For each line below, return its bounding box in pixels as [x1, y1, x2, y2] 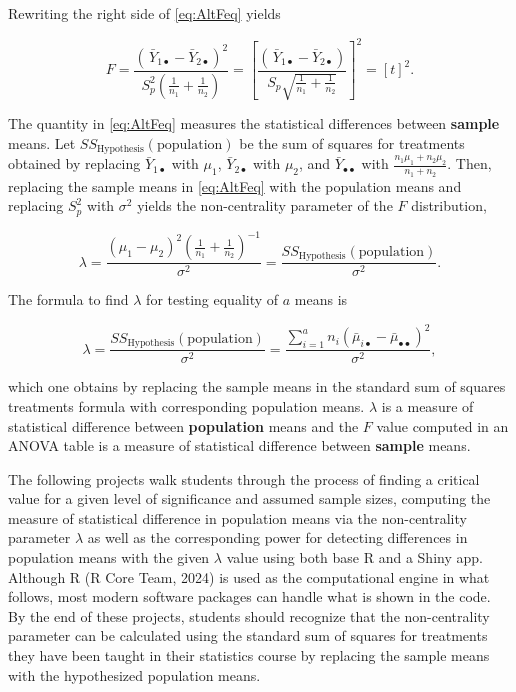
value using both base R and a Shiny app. [226, 547, 483, 568]
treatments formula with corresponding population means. [8, 395, 365, 416]
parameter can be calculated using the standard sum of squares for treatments [8, 625, 488, 646]
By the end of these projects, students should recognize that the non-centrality [8, 605, 490, 626]
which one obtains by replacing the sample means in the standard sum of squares [8, 376, 506, 397]
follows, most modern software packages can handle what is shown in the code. [8, 586, 491, 607]
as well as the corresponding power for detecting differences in [87, 527, 468, 548]
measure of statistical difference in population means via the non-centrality [8, 507, 467, 528]
